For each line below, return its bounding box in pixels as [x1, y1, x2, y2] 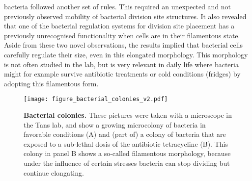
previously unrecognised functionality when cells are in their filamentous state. [4, 30, 240, 40]
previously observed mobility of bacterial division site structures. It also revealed [4, 11, 247, 21]
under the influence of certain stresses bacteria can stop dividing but [24, 157, 230, 168]
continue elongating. [24, 167, 84, 178]
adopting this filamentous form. [4, 78, 99, 88]
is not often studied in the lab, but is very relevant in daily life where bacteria [4, 59, 239, 69]
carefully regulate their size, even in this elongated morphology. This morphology [4, 49, 248, 59]
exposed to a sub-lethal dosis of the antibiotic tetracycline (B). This [24, 138, 228, 149]
